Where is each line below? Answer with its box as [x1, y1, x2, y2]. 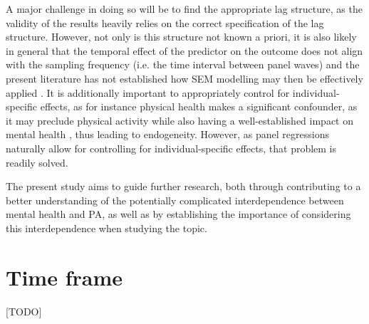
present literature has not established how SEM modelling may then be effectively [6, 70, 363, 85]
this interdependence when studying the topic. [6, 220, 207, 235]
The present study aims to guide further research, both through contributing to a [6, 179, 361, 194]
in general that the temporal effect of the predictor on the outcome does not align [6, 43, 363, 58]
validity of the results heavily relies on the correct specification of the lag [6, 15, 324, 30]
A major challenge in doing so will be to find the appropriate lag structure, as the [6, 1, 363, 16]
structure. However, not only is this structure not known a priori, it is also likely [6, 29, 357, 44]
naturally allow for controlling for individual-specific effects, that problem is [6, 140, 337, 155]
